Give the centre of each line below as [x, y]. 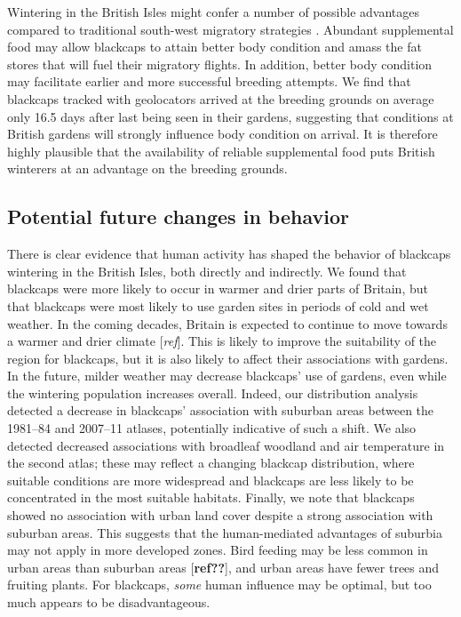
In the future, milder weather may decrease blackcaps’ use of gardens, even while [227, 376]
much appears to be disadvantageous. [109, 602]
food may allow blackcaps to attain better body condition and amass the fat [215, 47]
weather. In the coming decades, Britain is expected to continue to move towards [227, 323]
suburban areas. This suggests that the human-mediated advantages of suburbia [225, 532]
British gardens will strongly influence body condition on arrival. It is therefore [223, 134]
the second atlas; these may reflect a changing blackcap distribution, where [211, 463]
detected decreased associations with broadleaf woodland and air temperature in [226, 445]
